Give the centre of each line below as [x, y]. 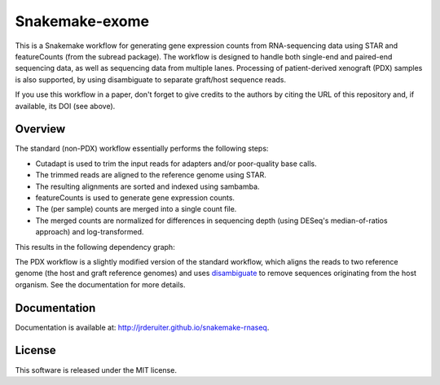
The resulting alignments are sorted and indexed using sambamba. [147, 186]
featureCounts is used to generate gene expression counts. [135, 197]
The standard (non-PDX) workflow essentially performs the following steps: [142, 149]
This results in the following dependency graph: [95, 247]
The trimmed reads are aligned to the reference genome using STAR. [151, 175]
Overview [40, 129]
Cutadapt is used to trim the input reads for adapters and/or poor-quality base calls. [176, 164]
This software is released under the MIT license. [96, 370]
